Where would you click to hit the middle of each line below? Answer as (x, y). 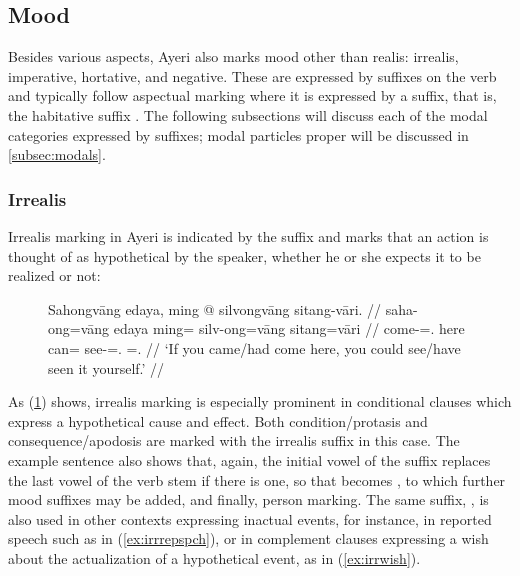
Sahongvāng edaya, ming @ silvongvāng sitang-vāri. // (215, 308)
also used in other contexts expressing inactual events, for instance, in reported (250, 518)
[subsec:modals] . (57, 154)
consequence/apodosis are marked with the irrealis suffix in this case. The (234, 440)
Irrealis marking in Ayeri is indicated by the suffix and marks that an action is (248, 235)
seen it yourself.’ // (106, 367)
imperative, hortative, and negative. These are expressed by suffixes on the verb (252, 75)
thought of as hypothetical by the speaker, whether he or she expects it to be (244, 255)
